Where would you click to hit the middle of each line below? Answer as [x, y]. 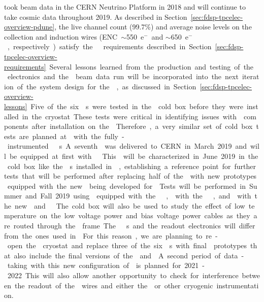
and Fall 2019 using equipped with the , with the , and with [138, 196]
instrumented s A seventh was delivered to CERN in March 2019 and [127, 146]
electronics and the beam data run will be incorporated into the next [123, 76]
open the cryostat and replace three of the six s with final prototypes [127, 245]
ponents [16, 126]
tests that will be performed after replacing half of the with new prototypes [130, 176]
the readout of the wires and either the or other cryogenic [114, 285]
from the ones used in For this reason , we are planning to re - [111, 235]
